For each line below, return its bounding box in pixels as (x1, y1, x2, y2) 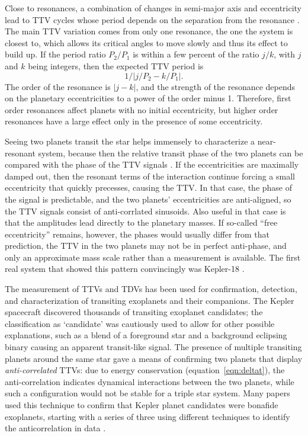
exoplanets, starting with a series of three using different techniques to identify (5, 410, 290, 422)
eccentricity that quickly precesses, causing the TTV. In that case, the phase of (5, 181, 293, 194)
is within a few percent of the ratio (133, 48, 259, 60)
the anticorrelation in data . (5, 422, 106, 434)
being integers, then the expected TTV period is (28, 59, 204, 72)
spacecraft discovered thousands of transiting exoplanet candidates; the (5, 306, 263, 318)
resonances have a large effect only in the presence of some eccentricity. (5, 115, 263, 127)
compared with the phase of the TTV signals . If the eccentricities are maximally (5, 158, 299, 171)
